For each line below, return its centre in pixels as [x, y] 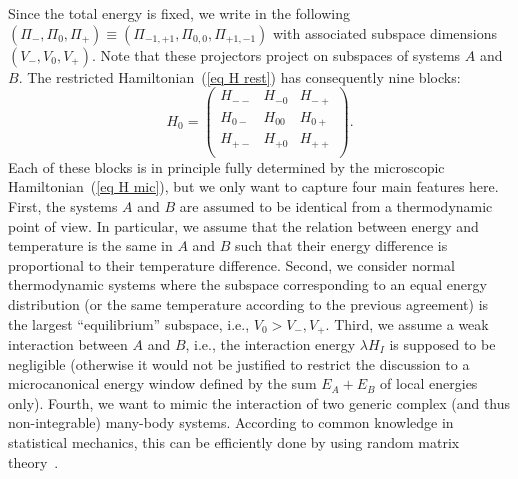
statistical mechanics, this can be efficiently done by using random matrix [234, 441]
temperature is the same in [90, 245]
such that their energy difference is [341, 245]
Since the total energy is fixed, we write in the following [179, 13]
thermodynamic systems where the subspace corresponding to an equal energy [247, 284]
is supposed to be [442, 343]
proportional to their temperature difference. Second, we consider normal [231, 264]
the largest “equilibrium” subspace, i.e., [129, 323]
